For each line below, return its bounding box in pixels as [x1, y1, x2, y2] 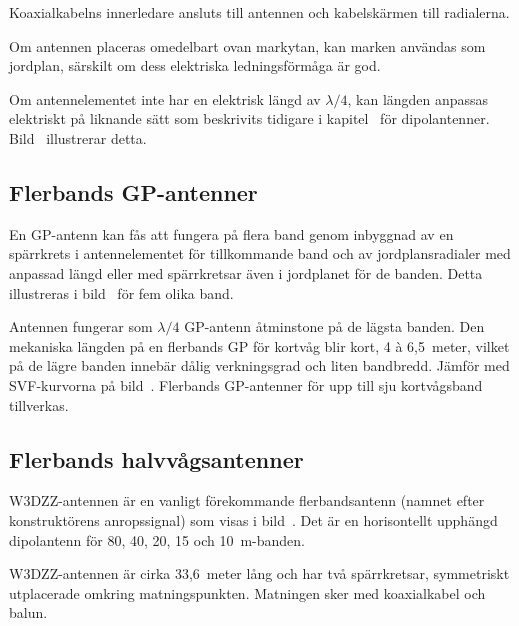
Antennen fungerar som [9, 316, 153, 337]
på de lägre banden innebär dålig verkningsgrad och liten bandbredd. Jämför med [9, 355, 510, 376]
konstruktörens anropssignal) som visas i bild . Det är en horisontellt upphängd [9, 509, 498, 530]
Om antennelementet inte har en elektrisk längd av [9, 88, 321, 109]
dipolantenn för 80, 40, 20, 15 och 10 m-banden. [9, 529, 306, 550]
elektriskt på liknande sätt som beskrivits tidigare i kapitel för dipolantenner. [9, 108, 490, 129]
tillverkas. [9, 394, 69, 415]
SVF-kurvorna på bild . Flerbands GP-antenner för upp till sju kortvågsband [9, 374, 483, 395]
